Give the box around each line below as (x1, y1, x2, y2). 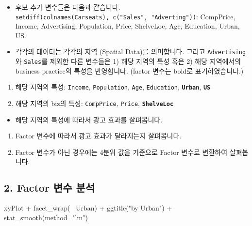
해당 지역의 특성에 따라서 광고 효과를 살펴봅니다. (15, 114, 163, 124)
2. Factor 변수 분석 (4, 180, 95, 195)
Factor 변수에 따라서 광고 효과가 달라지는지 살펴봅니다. (15, 131, 182, 141)
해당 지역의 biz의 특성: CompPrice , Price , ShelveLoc (15, 98, 174, 108)
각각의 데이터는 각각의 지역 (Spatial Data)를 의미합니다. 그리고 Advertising (15, 46, 246, 57)
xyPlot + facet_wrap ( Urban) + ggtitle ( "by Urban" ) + (4, 203, 172, 213)
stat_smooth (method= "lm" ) (4, 212, 88, 222)
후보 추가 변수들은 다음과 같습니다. (15, 2, 120, 12)
